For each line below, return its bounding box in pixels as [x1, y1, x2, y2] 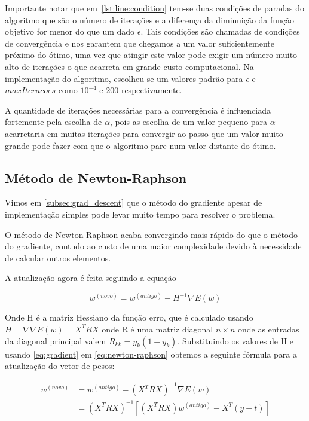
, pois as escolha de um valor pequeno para [109, 115, 268, 128]
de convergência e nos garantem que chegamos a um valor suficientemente [5, 36, 274, 49]
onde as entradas [237, 322, 299, 335]
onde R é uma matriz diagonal [102, 322, 213, 335]
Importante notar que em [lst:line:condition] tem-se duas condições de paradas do [5, 2, 305, 14]
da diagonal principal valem [5, 334, 106, 347]
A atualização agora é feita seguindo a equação [5, 271, 176, 284]
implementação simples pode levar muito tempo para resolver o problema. [5, 208, 276, 220]
